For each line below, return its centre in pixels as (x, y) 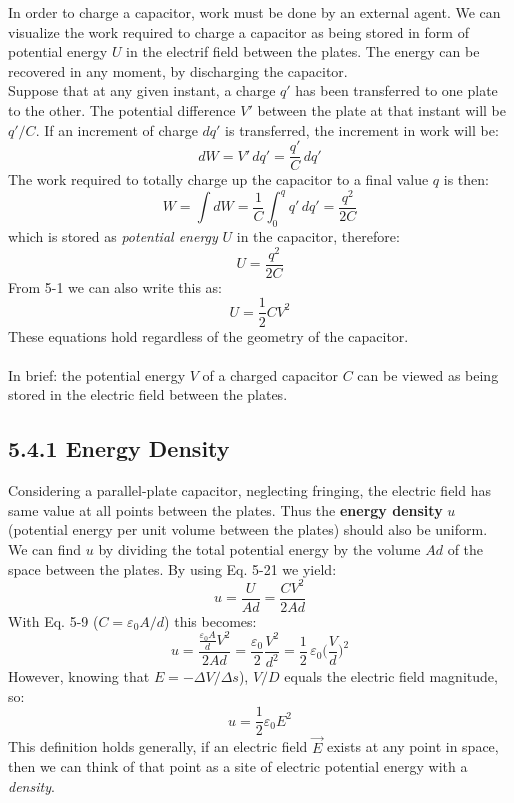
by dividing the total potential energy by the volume (259, 548)
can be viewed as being (428, 374)
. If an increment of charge (116, 129)
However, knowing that (79, 676)
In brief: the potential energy (97, 374)
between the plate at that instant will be (381, 109)
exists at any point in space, (412, 746)
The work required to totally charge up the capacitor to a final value (218, 179)
